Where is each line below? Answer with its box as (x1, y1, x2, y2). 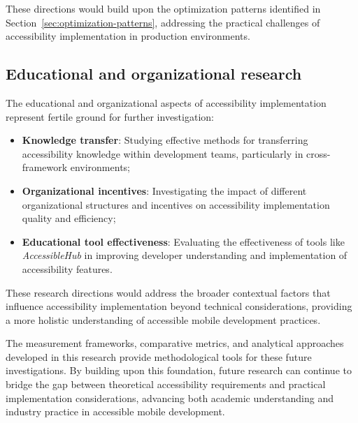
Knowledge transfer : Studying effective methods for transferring (22, 133, 308, 147)
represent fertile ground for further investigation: (6, 109, 214, 124)
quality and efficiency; (22, 211, 116, 225)
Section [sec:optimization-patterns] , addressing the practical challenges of (6, 15, 320, 29)
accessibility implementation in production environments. (6, 29, 250, 43)
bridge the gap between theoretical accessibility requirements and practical (6, 377, 326, 392)
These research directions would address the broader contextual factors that (6, 285, 331, 299)
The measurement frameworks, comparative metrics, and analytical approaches (6, 336, 344, 350)
